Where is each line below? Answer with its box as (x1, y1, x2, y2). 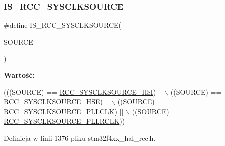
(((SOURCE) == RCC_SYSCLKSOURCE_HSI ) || (4, 86, 162, 97)
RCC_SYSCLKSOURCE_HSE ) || (4, 96, 109, 107)
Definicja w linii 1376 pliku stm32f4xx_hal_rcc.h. (4, 132, 156, 143)
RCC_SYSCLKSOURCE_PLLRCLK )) (4, 116, 125, 126)
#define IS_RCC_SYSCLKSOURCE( (4, 20, 122, 30)
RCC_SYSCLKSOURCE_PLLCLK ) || (4, 106, 124, 116)
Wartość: (4, 70, 35, 80)
